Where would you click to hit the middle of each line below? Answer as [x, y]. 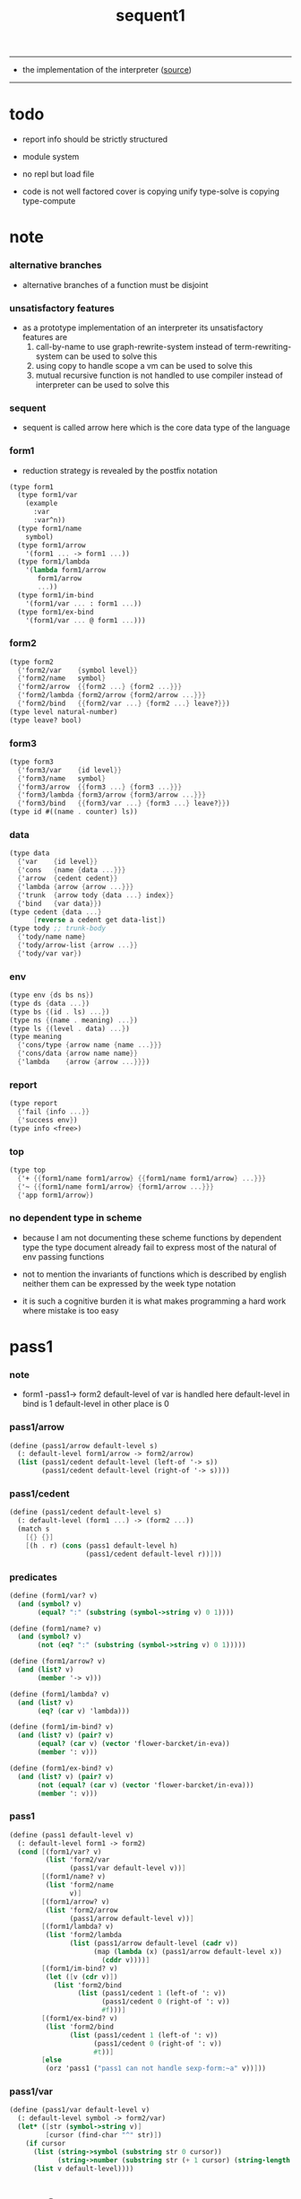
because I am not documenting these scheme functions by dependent [152, 1237]
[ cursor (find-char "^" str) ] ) [104, 2135]
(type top [28, 1170]
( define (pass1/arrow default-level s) [84, 1445]
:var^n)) [49, 520]
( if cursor [46, 2143]
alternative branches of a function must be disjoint [115, 284]
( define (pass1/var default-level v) [80, 2110]
